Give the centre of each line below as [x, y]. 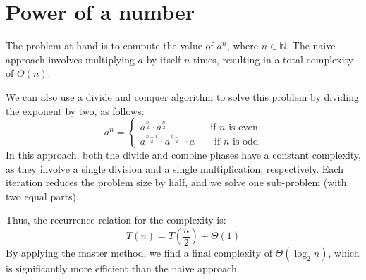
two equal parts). [42, 196]
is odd [246, 142]
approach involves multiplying [70, 59]
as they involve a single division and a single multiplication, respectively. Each [175, 168]
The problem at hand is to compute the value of [110, 45]
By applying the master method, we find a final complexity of [139, 253]
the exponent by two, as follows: [75, 110]
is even [243, 128]
